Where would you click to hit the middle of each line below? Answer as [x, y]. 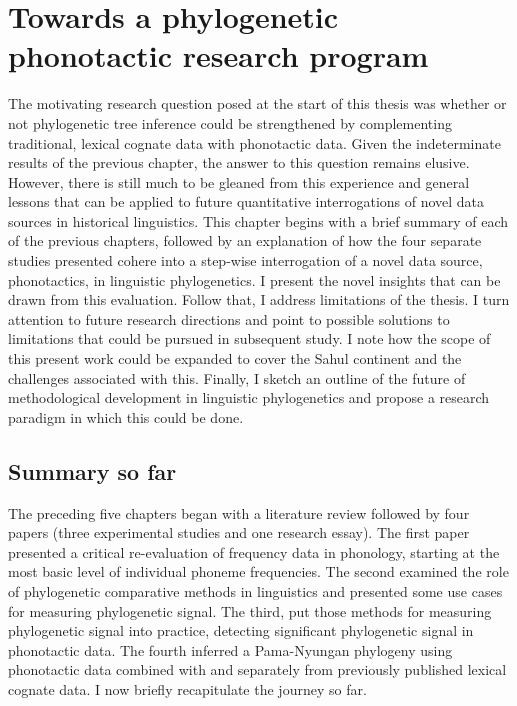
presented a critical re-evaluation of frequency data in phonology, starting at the [254, 551]
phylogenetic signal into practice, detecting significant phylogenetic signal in [241, 630]
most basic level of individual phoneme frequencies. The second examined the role [258, 571]
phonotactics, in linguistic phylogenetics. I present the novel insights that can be [254, 279]
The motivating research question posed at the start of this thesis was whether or [257, 103]
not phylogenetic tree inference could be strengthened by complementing [230, 122]
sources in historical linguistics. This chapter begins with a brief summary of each [258, 220]
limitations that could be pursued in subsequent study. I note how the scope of [249, 338]
